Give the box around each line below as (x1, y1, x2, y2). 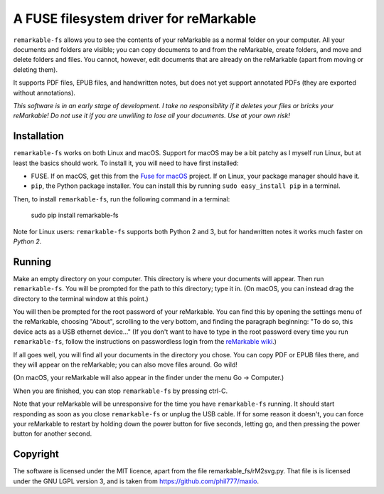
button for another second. (13, 429, 92, 438)
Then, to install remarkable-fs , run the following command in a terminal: (13, 194, 230, 203)
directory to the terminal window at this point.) (13, 294, 149, 303)
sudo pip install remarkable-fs (31, 211, 119, 220)
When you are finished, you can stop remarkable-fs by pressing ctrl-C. (13, 387, 228, 395)
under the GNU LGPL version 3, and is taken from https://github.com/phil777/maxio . (13, 477, 260, 485)
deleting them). (13, 65, 58, 74)
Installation (13, 130, 64, 142)
